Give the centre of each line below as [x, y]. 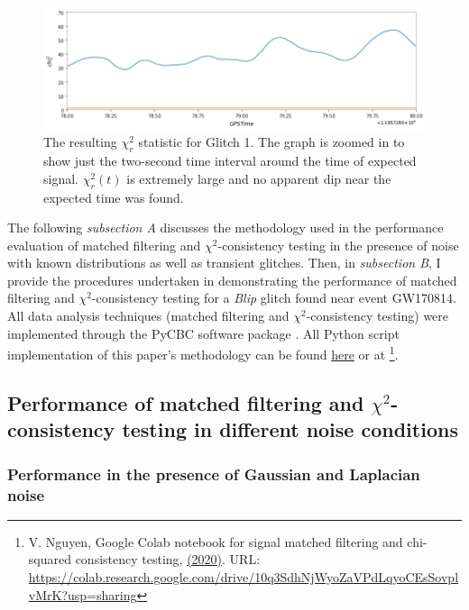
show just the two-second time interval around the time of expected [230, 161]
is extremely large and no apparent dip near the [259, 178]
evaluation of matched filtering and [104, 245]
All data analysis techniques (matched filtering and [148, 316]
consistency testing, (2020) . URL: [168, 559]
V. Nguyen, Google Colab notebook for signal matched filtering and [216, 541]
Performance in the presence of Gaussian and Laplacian [214, 473]
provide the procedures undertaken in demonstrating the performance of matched [232, 280]
